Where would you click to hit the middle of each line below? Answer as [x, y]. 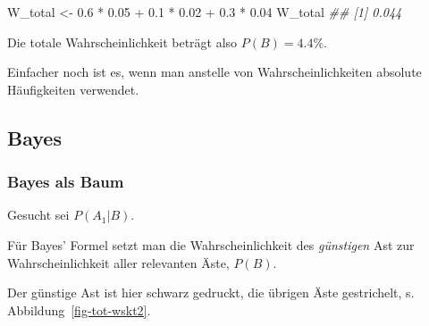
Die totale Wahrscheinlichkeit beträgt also [122, 42]
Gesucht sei [38, 215]
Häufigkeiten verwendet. [73, 89]
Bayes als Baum [66, 182]
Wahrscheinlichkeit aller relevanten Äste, [118, 262]
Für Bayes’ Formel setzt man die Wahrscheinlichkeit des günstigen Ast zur [211, 244]
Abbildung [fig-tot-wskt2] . [79, 309]
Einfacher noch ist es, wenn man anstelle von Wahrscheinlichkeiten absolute [214, 72]
